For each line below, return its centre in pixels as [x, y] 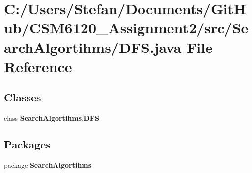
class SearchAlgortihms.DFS [52, 118]
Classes [23, 97]
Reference [38, 66]
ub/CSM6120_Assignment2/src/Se [126, 28]
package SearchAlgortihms [48, 164]
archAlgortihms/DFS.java [93, 47]
